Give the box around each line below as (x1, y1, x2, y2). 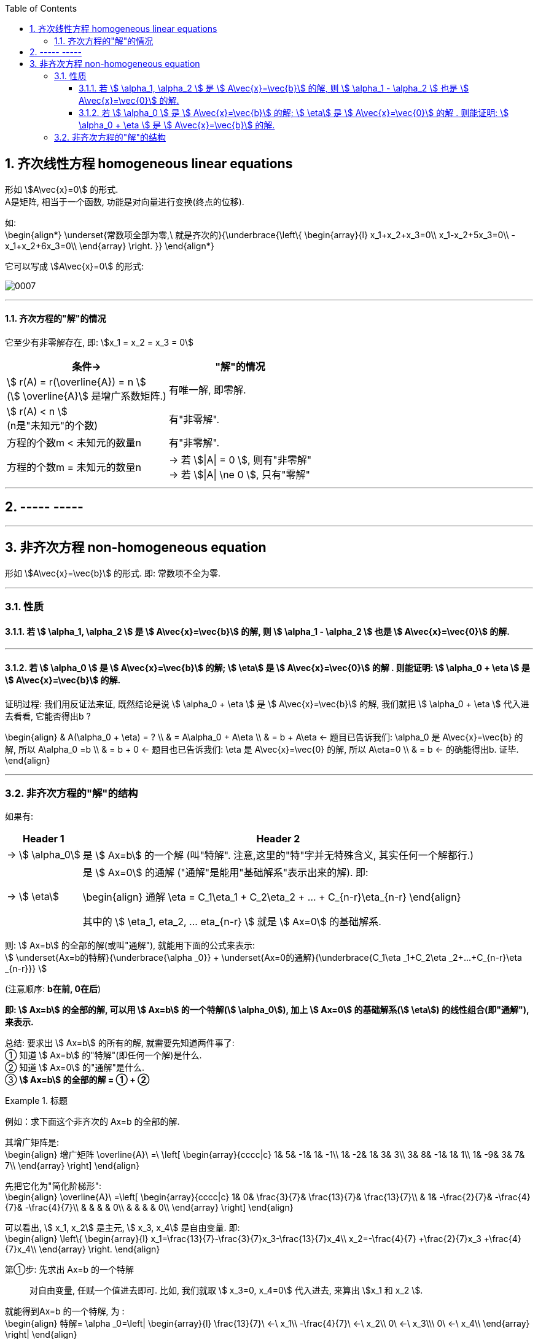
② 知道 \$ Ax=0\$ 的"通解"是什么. (5, 1062, 145, 1073)
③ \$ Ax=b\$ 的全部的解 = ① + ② (5, 1074, 150, 1085)
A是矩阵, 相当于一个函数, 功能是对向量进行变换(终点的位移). (5, 196, 244, 207)
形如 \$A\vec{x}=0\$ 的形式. (5, 184, 119, 195)
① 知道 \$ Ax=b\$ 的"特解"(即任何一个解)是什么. (5, 1050, 202, 1061)
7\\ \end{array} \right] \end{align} (5, 1160, 140, 1171)
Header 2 (256, 833, 300, 845)
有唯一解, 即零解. (168, 384, 246, 397)
